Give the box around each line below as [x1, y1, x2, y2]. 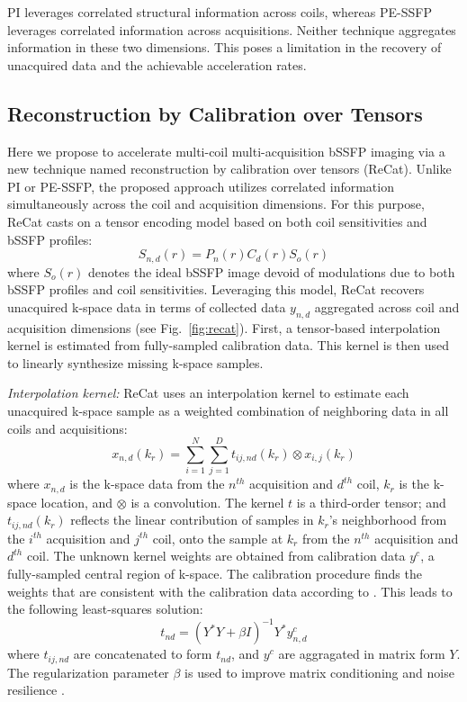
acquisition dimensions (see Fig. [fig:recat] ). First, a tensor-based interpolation [7, 318, 441, 337]
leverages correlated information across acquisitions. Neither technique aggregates [7, 20, 456, 39]
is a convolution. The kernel [130, 492, 284, 511]
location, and [40, 492, 113, 511]
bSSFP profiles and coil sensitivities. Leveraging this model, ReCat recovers [7, 280, 425, 299]
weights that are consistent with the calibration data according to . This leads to [7, 581, 453, 600]
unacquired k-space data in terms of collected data [7, 297, 286, 316]
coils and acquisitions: [7, 418, 128, 437]
